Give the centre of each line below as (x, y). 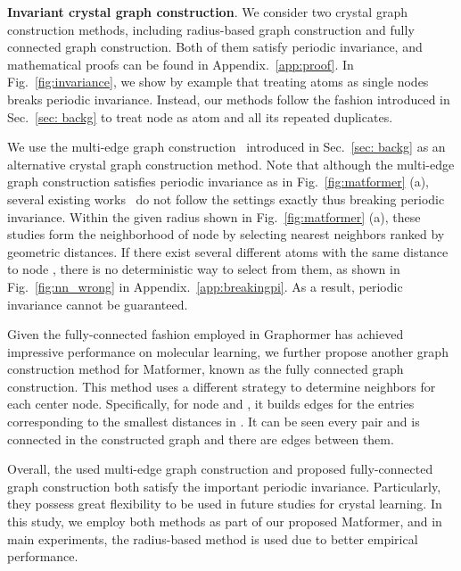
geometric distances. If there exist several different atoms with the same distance (228, 251)
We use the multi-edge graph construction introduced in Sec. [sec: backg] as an (226, 147)
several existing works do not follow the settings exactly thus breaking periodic (226, 199)
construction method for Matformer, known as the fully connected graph (206, 369)
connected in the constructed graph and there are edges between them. (201, 439)
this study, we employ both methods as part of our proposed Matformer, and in (225, 521)
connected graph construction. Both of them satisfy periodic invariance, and (215, 47)
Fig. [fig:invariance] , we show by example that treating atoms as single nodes (218, 82)
